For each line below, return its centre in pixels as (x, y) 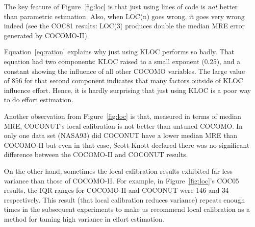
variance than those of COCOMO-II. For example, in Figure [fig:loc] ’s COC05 (122, 180)
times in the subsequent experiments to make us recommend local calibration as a (127, 209)
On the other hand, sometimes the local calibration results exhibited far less (118, 170)
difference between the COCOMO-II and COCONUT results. (96, 154)
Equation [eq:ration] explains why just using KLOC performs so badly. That (119, 52)
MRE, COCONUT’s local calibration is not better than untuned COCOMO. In (123, 125)
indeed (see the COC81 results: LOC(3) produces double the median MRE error (125, 26)
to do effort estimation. (39, 100)
